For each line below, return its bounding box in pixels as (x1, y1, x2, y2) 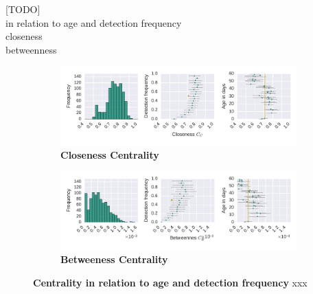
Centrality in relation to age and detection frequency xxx (33, 275, 308, 290)
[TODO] (5, 2, 40, 16)
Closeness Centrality (60, 147, 159, 161)
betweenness (5, 42, 57, 56)
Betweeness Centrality (60, 252, 168, 267)
